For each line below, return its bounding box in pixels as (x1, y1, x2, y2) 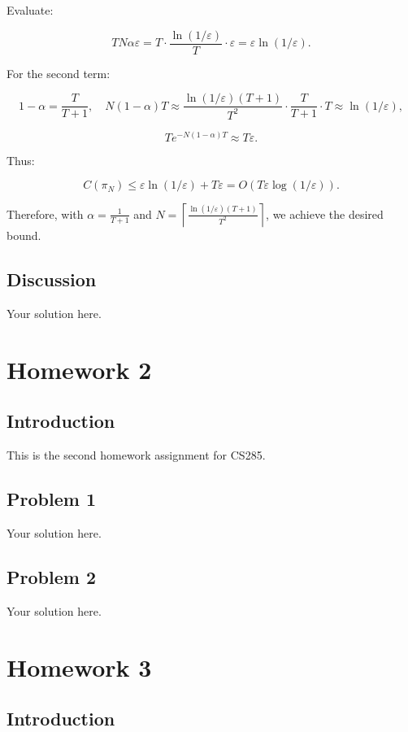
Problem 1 (7, 486, 96, 512)
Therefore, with (7, 205, 84, 222)
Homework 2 (7, 352, 152, 386)
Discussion (7, 267, 97, 292)
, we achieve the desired (266, 205, 384, 222)
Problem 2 (7, 564, 96, 590)
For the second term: (7, 64, 111, 81)
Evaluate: (7, 2, 54, 18)
